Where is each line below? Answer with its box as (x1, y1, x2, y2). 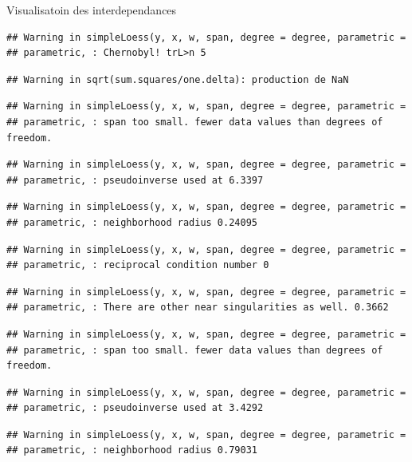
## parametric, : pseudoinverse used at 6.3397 (6, 174, 264, 186)
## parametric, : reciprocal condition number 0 (6, 259, 269, 271)
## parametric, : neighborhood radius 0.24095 (6, 216, 257, 228)
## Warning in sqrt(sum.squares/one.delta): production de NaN (6, 73, 349, 85)
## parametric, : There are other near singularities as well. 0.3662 (6, 302, 389, 314)
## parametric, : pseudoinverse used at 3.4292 (6, 402, 264, 414)
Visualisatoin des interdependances (6, 2, 177, 18)
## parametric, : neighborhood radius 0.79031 (6, 444, 257, 456)
